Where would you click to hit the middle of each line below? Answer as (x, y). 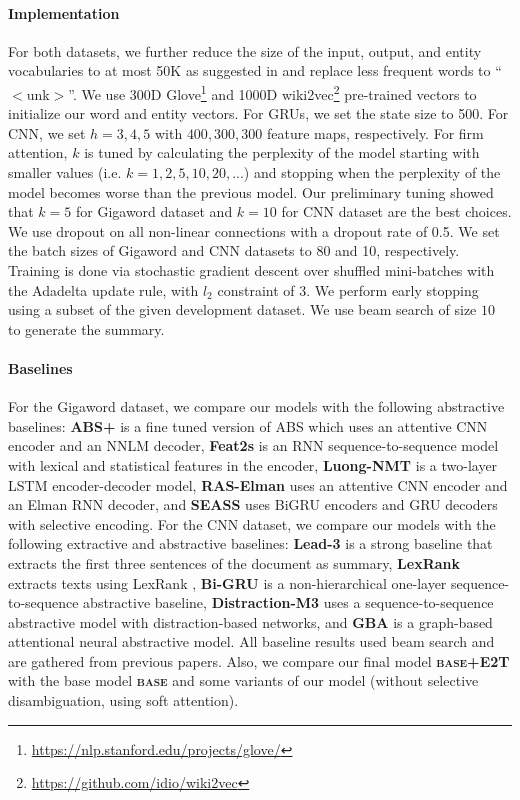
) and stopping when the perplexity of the (372, 172)
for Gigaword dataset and (154, 211)
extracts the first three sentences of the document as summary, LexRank (234, 562)
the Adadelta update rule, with (103, 289)
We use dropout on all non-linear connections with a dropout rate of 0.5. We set (254, 230)
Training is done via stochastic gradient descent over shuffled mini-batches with (251, 269)
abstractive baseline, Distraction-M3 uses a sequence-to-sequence (288, 602)
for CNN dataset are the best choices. (396, 211)
